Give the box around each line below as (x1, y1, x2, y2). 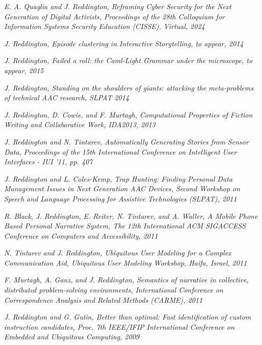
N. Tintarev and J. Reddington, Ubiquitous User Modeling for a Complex (4, 247, 231, 258)
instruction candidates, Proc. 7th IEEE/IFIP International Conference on (4, 321, 235, 332)
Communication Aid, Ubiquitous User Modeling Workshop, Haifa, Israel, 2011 (4, 257, 247, 268)
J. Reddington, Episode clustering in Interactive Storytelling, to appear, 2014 (4, 38, 244, 48)
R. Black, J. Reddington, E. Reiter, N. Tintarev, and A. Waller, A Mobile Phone (4, 210, 258, 221)
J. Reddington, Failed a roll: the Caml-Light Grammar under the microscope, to (4, 55, 253, 66)
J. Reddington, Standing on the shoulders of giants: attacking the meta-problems (4, 82, 253, 93)
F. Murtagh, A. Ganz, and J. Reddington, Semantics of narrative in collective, (4, 274, 249, 285)
